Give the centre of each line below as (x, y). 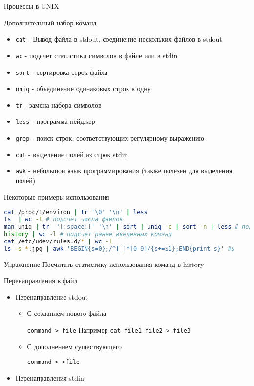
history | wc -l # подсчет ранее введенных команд (88, 234)
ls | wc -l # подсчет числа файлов (63, 220)
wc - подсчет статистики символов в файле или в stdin (96, 55)
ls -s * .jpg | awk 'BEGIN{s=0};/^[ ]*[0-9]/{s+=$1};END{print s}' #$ (119, 249)
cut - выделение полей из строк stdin (72, 154)
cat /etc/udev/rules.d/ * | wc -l (58, 241)
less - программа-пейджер (55, 121)
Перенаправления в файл (41, 280)
